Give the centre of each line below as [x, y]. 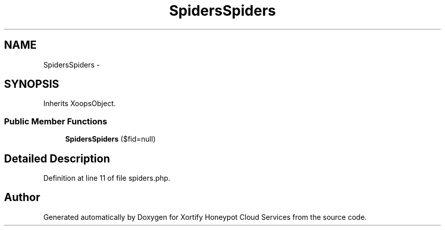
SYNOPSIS [32, 84]
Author [22, 198]
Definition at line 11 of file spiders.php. [107, 178]
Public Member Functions [56, 121]
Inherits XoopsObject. [80, 104]
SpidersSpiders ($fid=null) [110, 139]
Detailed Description [57, 158]
